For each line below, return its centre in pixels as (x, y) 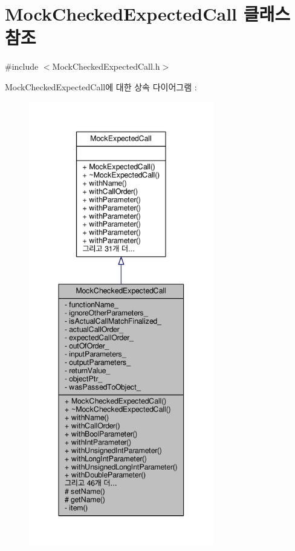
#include (22, 66)
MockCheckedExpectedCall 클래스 (148, 14)
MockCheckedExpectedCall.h (106, 66)
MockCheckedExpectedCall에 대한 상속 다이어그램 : (101, 86)
